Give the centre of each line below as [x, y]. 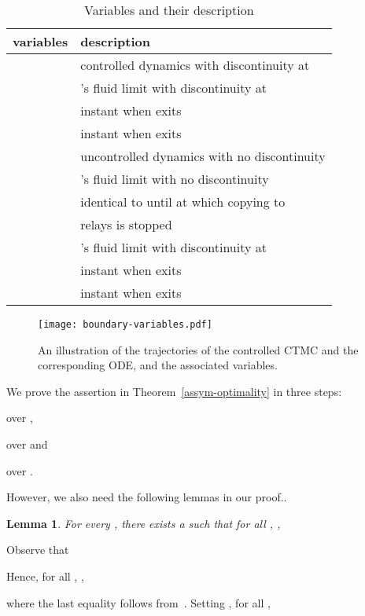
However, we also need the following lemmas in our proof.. [147, 497]
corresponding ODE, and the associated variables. [158, 365]
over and [27, 444]
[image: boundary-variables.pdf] [125, 324]
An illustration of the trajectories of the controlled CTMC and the [198, 349]
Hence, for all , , [45, 576]
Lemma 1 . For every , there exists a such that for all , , [144, 523]
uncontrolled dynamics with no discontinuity [203, 156]
